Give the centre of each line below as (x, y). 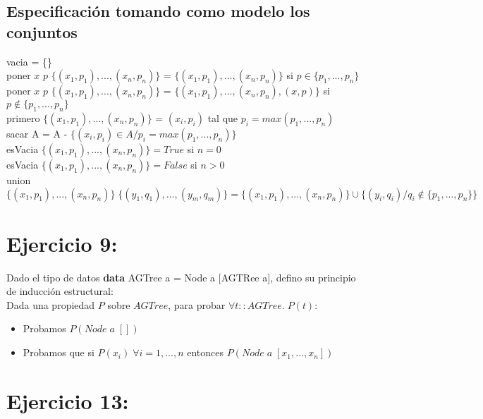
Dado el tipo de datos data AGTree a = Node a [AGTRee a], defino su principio (181, 277)
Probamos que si (59, 352)
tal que (223, 117)
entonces (205, 352)
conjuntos (42, 31)
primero (23, 117)
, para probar (197, 304)
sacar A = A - (37, 133)
